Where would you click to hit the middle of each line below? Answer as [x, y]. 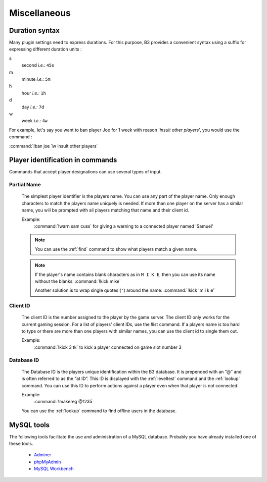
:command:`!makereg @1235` [64, 402]
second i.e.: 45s [38, 65]
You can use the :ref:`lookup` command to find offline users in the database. [99, 411]
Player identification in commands [63, 160]
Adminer [43, 455]
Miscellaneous [40, 13]
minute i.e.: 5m [36, 79]
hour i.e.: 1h [34, 93]
